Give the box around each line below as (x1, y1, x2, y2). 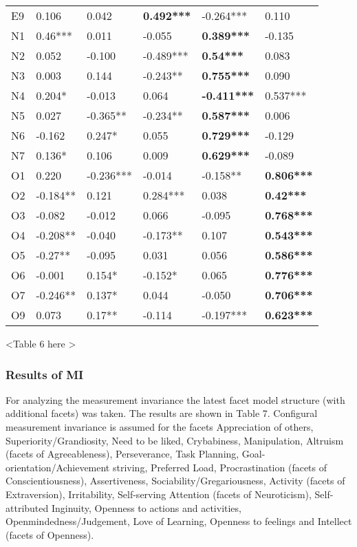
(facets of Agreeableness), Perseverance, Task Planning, (6, 447, 239, 461)
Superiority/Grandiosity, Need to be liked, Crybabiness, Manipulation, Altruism (6, 433, 344, 447)
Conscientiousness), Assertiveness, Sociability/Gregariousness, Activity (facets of (6, 473, 345, 488)
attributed (6, 500, 49, 515)
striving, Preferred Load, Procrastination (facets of (112, 460, 327, 474)
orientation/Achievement (6, 460, 110, 474)
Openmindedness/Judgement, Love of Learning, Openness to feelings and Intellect (6, 514, 352, 528)
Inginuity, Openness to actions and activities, (51, 500, 241, 515)
